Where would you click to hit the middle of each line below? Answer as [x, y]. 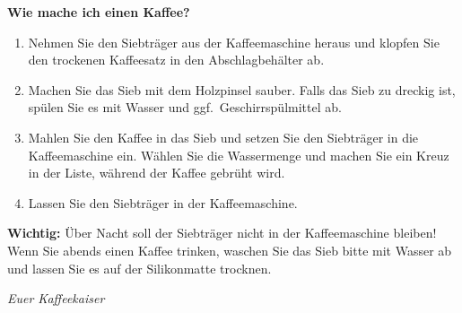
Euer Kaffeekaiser [56, 298]
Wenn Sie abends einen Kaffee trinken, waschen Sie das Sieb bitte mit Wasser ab [230, 250]
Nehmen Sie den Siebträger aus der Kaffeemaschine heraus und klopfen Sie [234, 42]
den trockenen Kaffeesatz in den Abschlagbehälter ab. [176, 60]
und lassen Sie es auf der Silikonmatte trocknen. [139, 268]
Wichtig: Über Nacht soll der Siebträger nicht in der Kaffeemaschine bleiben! [222, 233]
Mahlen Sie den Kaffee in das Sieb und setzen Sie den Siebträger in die [223, 137]
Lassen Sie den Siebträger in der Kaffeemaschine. [163, 202]
